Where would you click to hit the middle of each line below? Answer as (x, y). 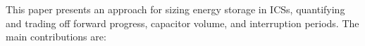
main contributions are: (56, 37)
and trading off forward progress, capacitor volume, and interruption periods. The (182, 23)
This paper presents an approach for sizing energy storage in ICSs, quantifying (175, 9)
